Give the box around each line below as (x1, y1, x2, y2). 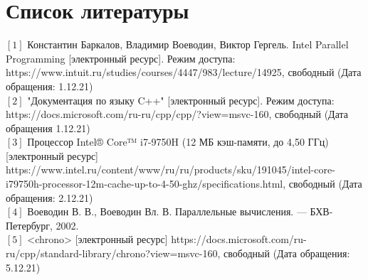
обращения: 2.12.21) (6, 190, 93, 205)
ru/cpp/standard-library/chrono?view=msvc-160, (6, 246, 221, 261)
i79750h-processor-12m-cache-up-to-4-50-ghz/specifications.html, (6, 176, 286, 191)
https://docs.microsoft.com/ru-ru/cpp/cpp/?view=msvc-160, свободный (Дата (6, 107, 349, 122)
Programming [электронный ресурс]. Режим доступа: (6, 50, 236, 65)
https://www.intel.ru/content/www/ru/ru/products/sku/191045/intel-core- (6, 162, 335, 177)
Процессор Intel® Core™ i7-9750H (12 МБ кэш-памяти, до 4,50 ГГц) (27, 134, 329, 149)
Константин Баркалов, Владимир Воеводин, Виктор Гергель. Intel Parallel (27, 37, 349, 52)
